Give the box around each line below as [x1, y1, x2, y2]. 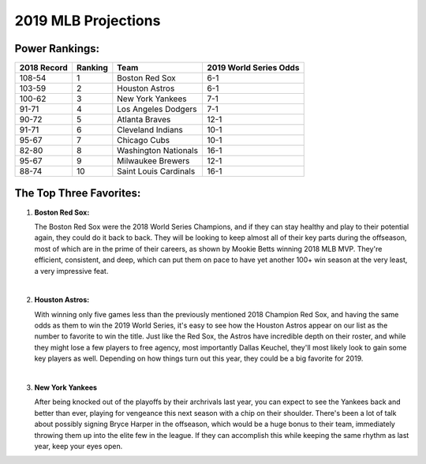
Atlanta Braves [117, 114, 171, 125]
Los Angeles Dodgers [117, 103, 197, 114]
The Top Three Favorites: [14, 186, 141, 200]
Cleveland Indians [117, 125, 183, 136]
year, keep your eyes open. [34, 442, 123, 451]
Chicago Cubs [117, 135, 170, 146]
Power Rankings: [14, 42, 100, 55]
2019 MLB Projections [14, 12, 161, 29]
